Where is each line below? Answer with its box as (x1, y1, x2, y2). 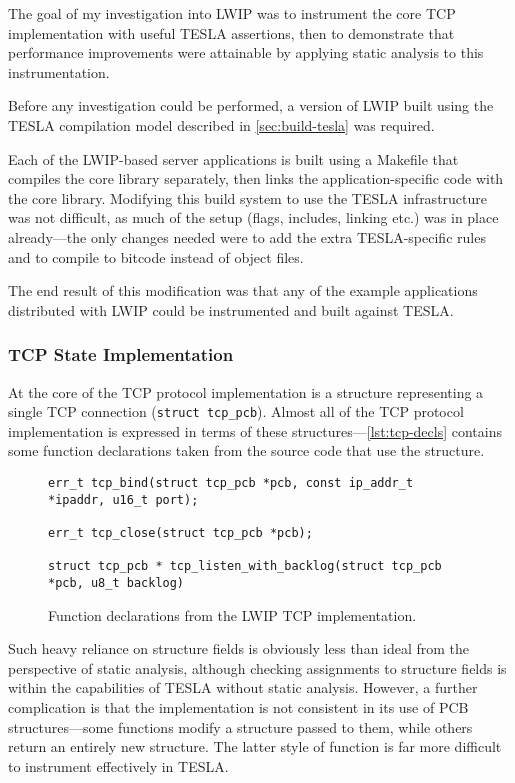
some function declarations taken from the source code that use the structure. (8, 440, 485, 461)
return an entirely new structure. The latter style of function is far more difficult (8, 736, 502, 757)
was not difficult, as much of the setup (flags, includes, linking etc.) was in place (8, 207, 499, 228)
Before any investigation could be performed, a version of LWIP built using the (8, 95, 494, 116)
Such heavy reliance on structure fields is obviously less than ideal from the (8, 638, 470, 659)
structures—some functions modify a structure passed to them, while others (8, 716, 473, 737)
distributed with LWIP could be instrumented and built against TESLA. (8, 299, 454, 320)
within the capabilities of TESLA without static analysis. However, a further (8, 677, 478, 698)
